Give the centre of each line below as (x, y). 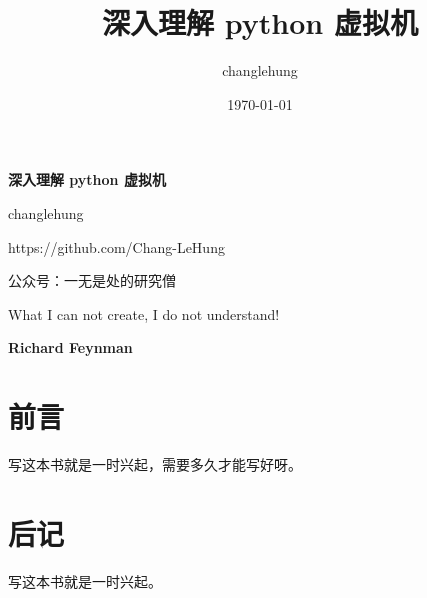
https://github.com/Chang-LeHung (116, 246)
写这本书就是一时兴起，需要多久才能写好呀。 (155, 464)
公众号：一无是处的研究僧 (92, 280)
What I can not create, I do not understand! (144, 313)
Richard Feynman (70, 347)
